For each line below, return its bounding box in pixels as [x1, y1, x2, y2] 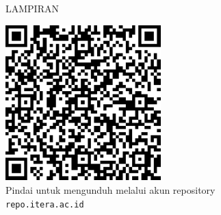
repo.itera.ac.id [5, 199, 84, 210]
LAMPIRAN [5, 1, 59, 15]
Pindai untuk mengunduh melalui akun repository [5, 182, 216, 197]
